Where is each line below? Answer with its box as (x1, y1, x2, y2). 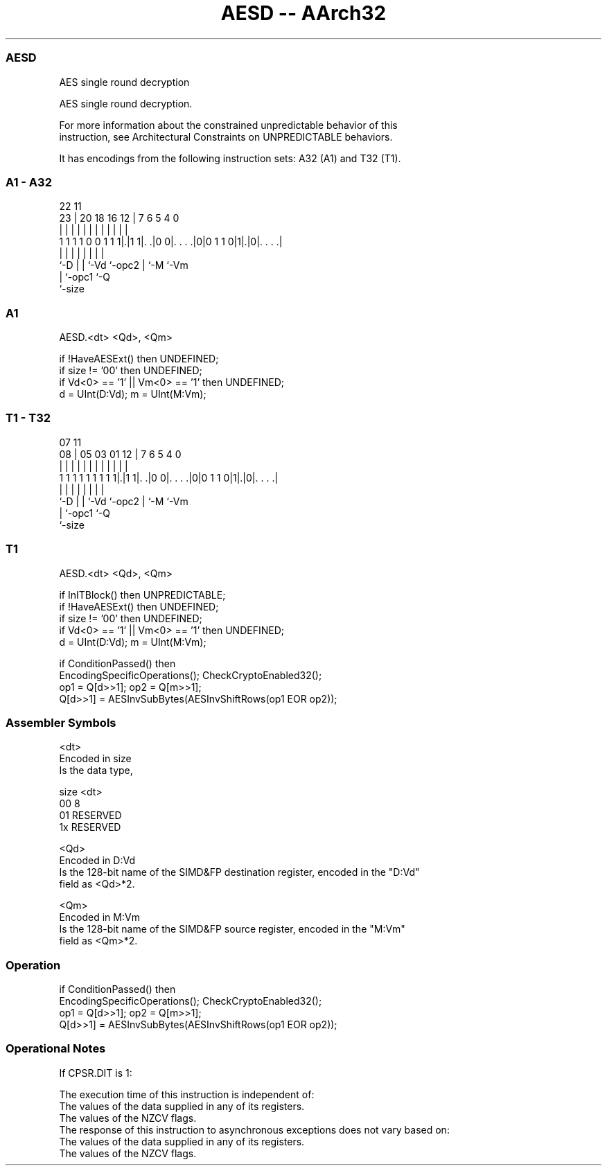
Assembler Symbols (6, 715, 116, 730)
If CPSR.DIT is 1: (59, 1066, 132, 1079)
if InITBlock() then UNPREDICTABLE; (59, 588, 226, 601)
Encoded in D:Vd (59, 854, 135, 867)
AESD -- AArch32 (220, 1, 387, 25)
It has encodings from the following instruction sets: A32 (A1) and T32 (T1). (59, 152, 401, 164)
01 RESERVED (59, 809, 122, 822)
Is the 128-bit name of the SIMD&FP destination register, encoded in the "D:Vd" (59, 866, 420, 879)
